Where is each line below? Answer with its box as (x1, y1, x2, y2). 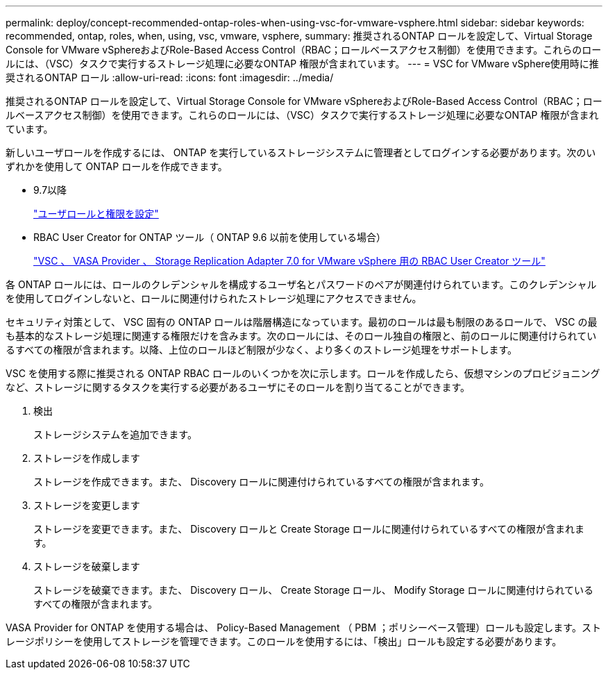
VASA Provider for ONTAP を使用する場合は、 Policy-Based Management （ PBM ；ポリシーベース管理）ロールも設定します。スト (6, 622, 601, 633)
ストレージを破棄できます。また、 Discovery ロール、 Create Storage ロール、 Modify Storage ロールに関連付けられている (33, 584, 593, 596)
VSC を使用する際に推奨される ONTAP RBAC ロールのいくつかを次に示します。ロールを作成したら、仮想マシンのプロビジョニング (6, 367, 600, 379)
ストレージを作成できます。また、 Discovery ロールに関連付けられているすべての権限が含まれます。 (33, 476, 489, 487)
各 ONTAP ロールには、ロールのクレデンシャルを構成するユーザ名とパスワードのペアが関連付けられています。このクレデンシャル (6, 278, 597, 290)
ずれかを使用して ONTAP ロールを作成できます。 (6, 160, 228, 172)
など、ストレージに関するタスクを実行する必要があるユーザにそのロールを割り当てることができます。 (6, 381, 471, 393)
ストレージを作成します (33, 452, 140, 464)
